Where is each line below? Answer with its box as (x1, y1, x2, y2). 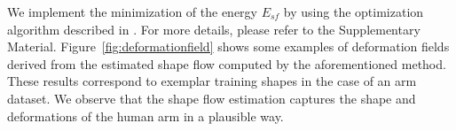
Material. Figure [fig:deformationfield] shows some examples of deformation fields (7, 37, 450, 56)
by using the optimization (283, 3, 424, 20)
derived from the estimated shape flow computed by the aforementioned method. (7, 54, 446, 73)
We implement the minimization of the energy (7, 3, 257, 20)
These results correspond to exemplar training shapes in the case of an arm (7, 72, 417, 90)
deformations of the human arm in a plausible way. (7, 106, 284, 125)
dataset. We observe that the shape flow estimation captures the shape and (7, 89, 416, 107)
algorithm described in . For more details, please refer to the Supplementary (7, 19, 421, 38)
